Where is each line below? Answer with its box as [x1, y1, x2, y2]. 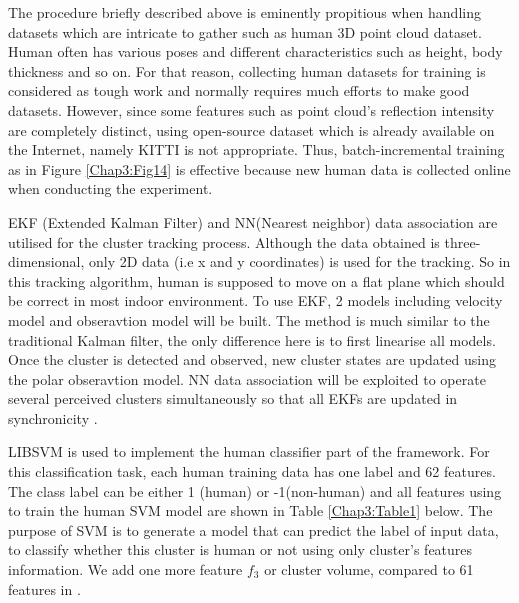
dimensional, [8, 251, 85, 272]
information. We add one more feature [8, 559, 243, 580]
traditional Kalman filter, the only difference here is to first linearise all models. [8, 329, 496, 350]
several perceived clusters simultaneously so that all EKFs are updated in [8, 388, 458, 409]
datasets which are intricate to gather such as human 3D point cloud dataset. [8, 21, 482, 42]
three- [444, 231, 481, 252]
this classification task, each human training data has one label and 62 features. [8, 461, 496, 482]
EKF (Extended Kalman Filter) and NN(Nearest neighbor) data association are [8, 211, 498, 232]
